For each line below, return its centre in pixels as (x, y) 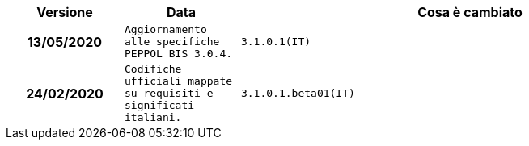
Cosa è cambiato (470, 12)
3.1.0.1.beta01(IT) (298, 93)
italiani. (153, 117)
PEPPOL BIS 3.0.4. (178, 54)
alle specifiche (172, 42)
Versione (65, 12)
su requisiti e (169, 93)
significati (159, 105)
